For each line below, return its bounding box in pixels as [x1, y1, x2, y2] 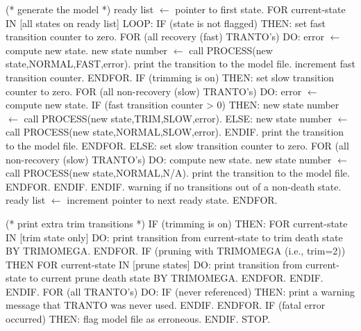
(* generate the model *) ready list [6, 2, 154, 16]
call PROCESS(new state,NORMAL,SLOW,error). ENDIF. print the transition [6, 124, 344, 139]
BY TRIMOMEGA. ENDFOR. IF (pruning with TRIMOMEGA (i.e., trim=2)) [6, 243, 346, 258]
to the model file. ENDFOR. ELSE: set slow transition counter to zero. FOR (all [6, 138, 349, 152]
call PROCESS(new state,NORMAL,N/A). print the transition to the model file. [6, 165, 350, 180]
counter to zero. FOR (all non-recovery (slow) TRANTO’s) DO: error [6, 83, 302, 98]
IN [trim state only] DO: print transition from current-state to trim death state [6, 229, 343, 244]
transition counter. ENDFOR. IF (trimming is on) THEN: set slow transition [6, 70, 335, 84]
